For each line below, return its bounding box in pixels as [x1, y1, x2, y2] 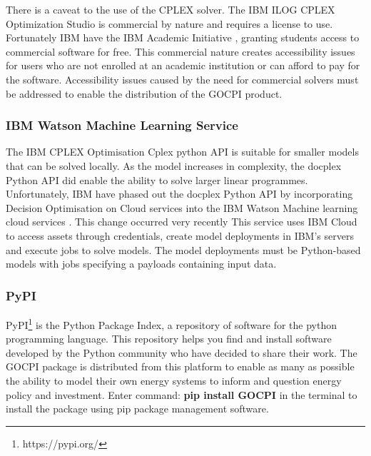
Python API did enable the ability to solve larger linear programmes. [6, 172, 308, 187]
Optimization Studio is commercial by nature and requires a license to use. [6, 16, 333, 31]
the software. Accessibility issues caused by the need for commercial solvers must [6, 71, 359, 86]
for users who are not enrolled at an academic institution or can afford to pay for [6, 58, 360, 73]
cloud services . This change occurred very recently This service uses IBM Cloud [6, 214, 357, 229]
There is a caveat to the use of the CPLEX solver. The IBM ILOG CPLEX [6, 2, 335, 16]
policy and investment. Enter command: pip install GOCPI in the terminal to [6, 387, 357, 402]
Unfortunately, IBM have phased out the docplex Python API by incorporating [6, 186, 353, 201]
